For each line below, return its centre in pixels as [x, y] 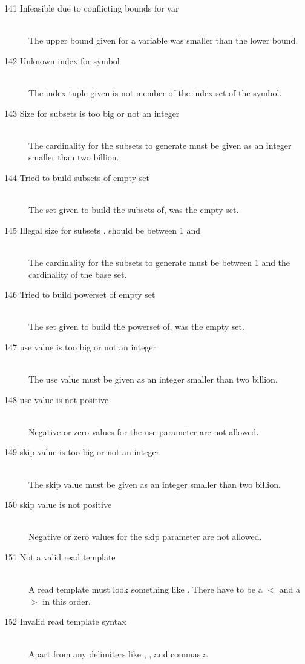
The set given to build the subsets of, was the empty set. [134, 210]
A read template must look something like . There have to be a [146, 589]
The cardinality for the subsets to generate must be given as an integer [160, 145]
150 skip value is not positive [58, 505]
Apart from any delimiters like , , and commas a [118, 653]
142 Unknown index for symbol [62, 60]
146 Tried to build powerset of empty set [80, 294]
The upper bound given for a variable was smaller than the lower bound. [163, 40]
